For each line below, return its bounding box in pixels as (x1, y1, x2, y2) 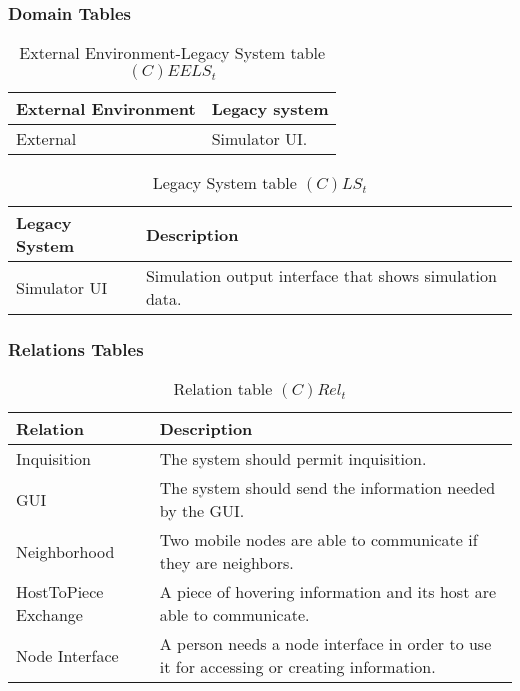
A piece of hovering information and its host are (159, 580, 497, 604)
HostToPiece (16, 580, 104, 604)
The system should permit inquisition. (159, 447, 427, 471)
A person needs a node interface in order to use (159, 632, 492, 656)
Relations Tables (8, 337, 144, 362)
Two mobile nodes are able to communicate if (159, 528, 478, 552)
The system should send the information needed (159, 476, 496, 500)
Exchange (16, 603, 83, 627)
